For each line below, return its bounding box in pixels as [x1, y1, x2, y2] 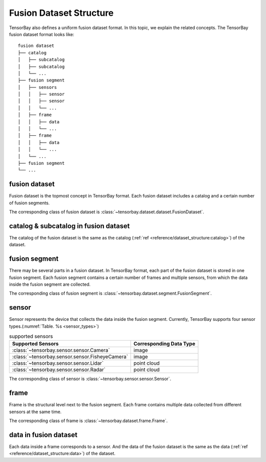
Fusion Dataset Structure [9, 7, 114, 18]
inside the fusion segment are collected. [9, 281, 91, 287]
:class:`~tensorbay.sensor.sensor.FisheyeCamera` [12, 353, 128, 360]
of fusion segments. [9, 200, 50, 206]
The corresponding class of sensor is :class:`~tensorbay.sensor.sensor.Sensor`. [9, 376, 171, 382]
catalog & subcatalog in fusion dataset [9, 222, 130, 230]
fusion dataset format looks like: [9, 31, 74, 37]
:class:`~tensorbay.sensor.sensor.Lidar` [12, 360, 104, 367]
